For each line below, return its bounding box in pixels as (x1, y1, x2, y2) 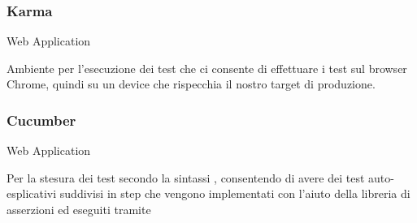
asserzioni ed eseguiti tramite (7, 201, 151, 217)
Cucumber (7, 109, 76, 130)
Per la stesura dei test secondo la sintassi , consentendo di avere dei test (7, 169, 365, 186)
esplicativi (7, 185, 57, 202)
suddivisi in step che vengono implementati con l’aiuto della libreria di (59, 185, 410, 202)
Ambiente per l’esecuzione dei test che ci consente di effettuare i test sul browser (7, 59, 407, 76)
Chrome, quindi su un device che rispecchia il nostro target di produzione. (7, 75, 376, 92)
